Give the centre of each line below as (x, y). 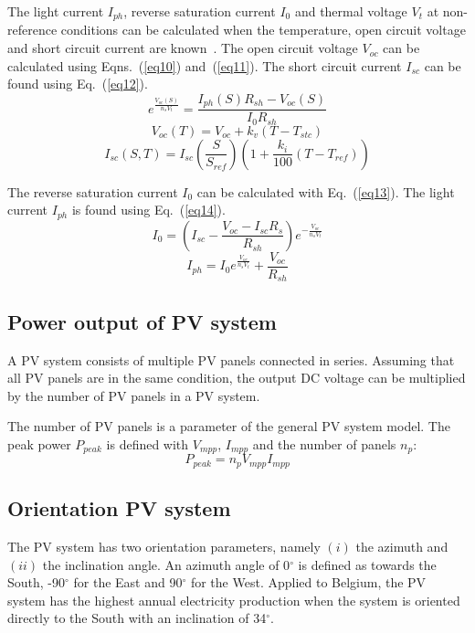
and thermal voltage (351, 11)
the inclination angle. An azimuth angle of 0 (166, 564)
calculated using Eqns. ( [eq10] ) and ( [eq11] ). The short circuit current (205, 65)
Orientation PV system (119, 508)
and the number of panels (324, 443)
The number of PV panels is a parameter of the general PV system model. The (229, 426)
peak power (39, 443)
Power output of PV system (142, 321)
